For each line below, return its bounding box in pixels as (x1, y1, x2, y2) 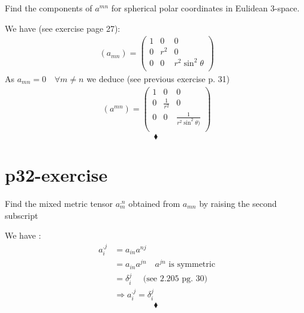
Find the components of (5, 2, 92, 14)
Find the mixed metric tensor (5, 197, 113, 209)
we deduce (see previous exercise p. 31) (86, 73, 230, 85)
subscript (5, 209, 38, 221)
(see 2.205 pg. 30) (143, 275, 208, 284)
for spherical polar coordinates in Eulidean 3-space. (111, 2, 300, 14)
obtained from (128, 197, 180, 209)
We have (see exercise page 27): (5, 22, 121, 34)
